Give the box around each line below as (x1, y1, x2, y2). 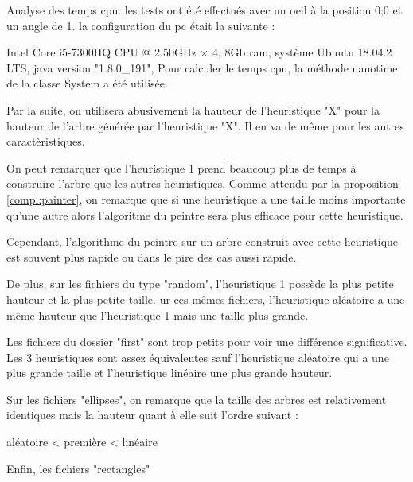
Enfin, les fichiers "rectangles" (6, 460, 150, 476)
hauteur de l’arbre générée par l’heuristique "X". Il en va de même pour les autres (6, 117, 404, 134)
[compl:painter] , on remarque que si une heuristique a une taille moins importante (6, 190, 406, 207)
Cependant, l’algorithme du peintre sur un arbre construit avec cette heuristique (6, 233, 399, 250)
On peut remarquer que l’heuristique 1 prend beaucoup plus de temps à (6, 159, 357, 176)
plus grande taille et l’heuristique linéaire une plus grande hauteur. (6, 364, 333, 381)
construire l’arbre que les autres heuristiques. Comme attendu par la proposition (6, 175, 399, 192)
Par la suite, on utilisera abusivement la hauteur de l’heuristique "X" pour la (6, 101, 380, 118)
